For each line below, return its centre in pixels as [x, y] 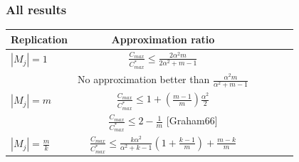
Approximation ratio [163, 39]
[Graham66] [192, 120]
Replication [40, 39]
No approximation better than [144, 79]
